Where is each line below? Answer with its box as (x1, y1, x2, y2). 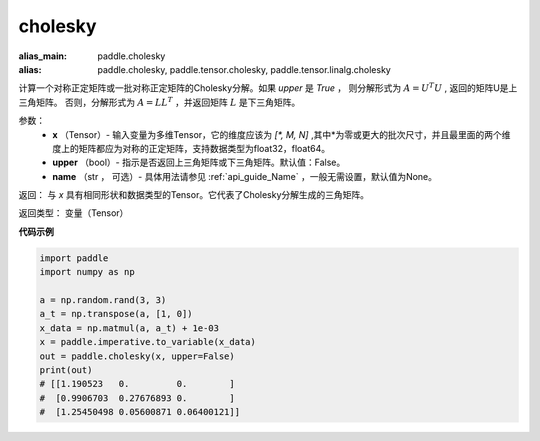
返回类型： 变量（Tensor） (18, 207, 129, 219)
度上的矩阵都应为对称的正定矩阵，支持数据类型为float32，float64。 (52, 142, 330, 154)
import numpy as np (39, 266, 135, 278)
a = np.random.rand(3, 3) (39, 295, 167, 305)
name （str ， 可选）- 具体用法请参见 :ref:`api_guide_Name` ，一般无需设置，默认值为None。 (52, 170, 438, 182)
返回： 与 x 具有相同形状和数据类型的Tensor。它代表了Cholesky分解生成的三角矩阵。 (18, 189, 370, 201)
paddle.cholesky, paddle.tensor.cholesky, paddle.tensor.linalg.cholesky (97, 63, 392, 75)
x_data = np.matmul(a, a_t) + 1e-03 (39, 322, 220, 334)
